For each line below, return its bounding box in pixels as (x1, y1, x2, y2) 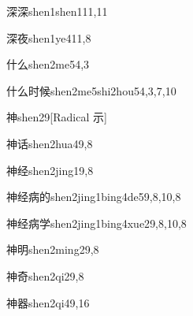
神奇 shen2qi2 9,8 (6, 267, 84, 284)
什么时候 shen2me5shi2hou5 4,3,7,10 (6, 82, 176, 99)
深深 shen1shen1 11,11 (6, 3, 108, 19)
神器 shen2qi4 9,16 (6, 294, 90, 310)
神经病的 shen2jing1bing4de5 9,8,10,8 (6, 188, 181, 205)
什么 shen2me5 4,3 (6, 56, 90, 72)
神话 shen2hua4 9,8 (6, 135, 93, 151)
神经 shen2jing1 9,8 (6, 162, 94, 178)
